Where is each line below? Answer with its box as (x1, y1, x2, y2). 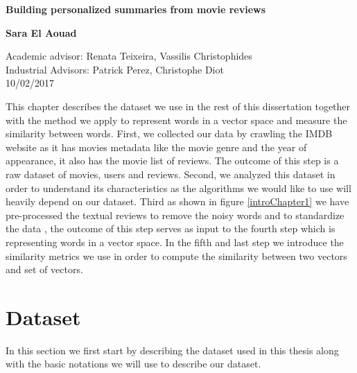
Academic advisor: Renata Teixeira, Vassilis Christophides (6, 49, 252, 63)
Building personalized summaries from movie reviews (6, 2, 266, 16)
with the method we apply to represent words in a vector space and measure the (6, 112, 347, 127)
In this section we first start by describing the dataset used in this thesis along (6, 342, 339, 357)
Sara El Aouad (6, 25, 77, 40)
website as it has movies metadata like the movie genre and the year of (6, 139, 307, 154)
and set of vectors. (6, 262, 83, 277)
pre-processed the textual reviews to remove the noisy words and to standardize (6, 207, 345, 222)
